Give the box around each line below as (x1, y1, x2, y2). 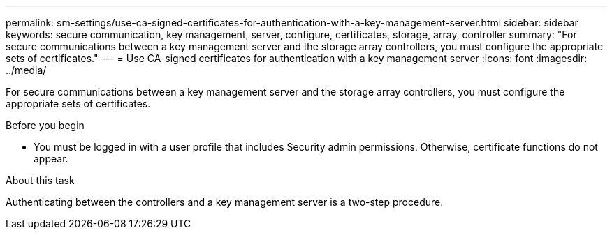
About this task (6, 174, 75, 186)
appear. (34, 153, 68, 165)
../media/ (6, 64, 47, 76)
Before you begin (6, 119, 85, 131)
